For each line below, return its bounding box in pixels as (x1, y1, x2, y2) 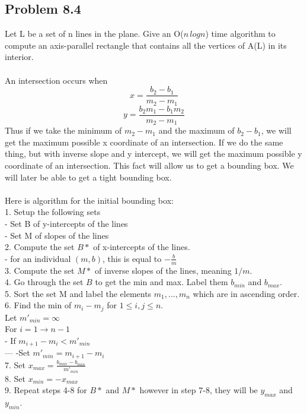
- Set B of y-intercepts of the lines (5, 217, 128, 229)
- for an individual (5, 252, 71, 264)
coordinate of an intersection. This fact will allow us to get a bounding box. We (5, 159, 294, 171)
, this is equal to (102, 252, 162, 264)
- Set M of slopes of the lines (5, 229, 109, 241)
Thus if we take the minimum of (5, 124, 122, 137)
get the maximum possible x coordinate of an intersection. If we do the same (5, 135, 283, 148)
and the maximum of (158, 124, 235, 137)
